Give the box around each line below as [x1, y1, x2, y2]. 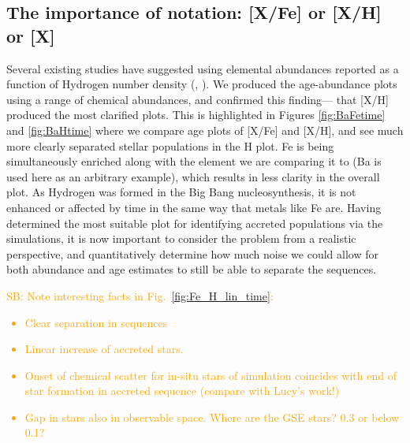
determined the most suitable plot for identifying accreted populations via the [6, 214, 383, 231]
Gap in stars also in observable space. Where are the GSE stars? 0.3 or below [24, 408, 400, 425]
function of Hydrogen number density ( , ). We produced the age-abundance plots [6, 76, 397, 92]
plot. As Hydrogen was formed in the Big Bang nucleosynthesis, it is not [6, 184, 356, 200]
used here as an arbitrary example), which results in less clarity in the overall [6, 168, 380, 184]
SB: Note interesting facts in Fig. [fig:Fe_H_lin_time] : [6, 287, 274, 303]
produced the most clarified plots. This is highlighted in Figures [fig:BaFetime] [6, 106, 386, 123]
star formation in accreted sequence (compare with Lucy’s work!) [24, 382, 340, 399]
